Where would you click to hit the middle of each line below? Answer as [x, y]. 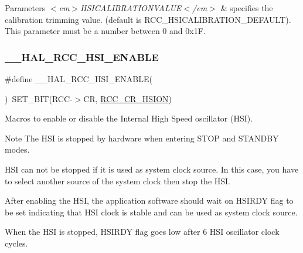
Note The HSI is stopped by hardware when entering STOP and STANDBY [142, 138]
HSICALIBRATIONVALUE [131, 8]
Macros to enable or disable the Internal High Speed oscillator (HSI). [129, 118]
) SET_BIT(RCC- [39, 98]
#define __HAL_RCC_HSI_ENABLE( [79, 79]
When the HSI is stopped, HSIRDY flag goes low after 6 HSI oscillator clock [142, 232]
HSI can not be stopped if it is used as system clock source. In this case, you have [152, 169]
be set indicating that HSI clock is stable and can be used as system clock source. [151, 212]
